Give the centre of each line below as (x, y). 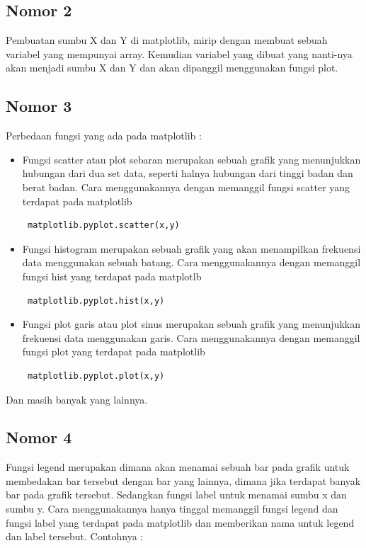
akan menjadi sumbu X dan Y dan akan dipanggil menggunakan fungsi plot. (172, 68)
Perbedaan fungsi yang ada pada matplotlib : (104, 136)
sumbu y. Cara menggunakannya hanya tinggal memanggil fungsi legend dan (172, 509)
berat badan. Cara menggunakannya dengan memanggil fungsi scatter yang (186, 187)
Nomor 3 (39, 106)
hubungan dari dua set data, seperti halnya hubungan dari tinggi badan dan (188, 173)
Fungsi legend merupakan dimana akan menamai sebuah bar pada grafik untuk (178, 467)
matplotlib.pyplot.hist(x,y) (96, 301)
